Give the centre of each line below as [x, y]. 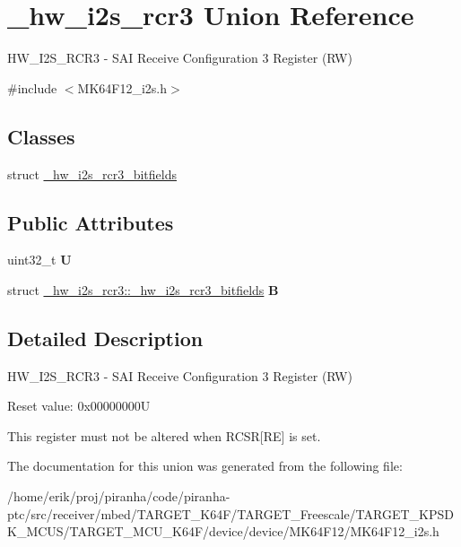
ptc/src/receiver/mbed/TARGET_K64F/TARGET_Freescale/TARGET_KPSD [230, 513]
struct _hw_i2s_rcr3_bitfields [92, 174]
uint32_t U [39, 260]
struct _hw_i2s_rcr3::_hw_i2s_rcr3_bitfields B [143, 289]
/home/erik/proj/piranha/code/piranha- [119, 496]
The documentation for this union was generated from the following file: [205, 466]
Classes [41, 136]
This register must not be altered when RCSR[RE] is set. [164, 435]
